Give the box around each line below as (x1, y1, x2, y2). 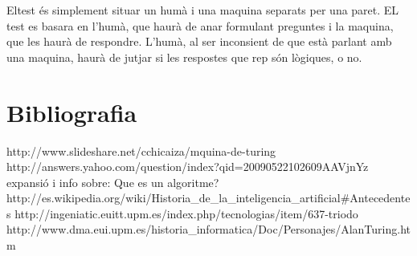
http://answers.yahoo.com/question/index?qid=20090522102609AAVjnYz (6, 158, 369, 175)
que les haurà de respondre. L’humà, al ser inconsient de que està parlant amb (6, 33, 392, 50)
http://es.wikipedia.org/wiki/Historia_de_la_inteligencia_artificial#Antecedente (6, 189, 411, 206)
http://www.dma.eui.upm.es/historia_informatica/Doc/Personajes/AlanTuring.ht (6, 221, 411, 238)
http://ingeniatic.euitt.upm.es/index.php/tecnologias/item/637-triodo (14, 205, 358, 221)
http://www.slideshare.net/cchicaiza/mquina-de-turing (6, 142, 276, 159)
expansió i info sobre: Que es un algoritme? (6, 173, 219, 190)
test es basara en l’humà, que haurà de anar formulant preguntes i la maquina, (6, 17, 394, 34)
